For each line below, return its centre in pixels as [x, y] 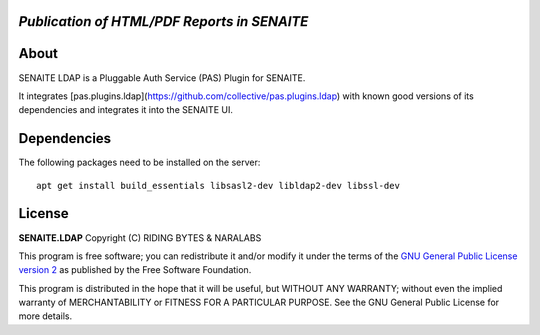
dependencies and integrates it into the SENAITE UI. [126, 110]
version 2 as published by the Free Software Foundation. [135, 270]
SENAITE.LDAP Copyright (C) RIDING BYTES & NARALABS [140, 237]
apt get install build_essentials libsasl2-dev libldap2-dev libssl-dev [218, 185]
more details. [45, 316]
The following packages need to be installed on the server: [139, 162]
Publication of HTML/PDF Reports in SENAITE [163, 21]
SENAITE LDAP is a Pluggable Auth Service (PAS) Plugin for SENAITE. [162, 77]
